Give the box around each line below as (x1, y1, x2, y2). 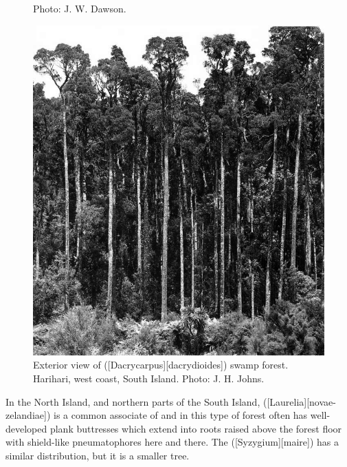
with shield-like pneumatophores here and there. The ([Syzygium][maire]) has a (5, 435, 339, 449)
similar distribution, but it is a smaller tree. (5, 448, 190, 462)
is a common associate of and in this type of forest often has (53, 408, 308, 422)
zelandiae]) (5, 408, 51, 422)
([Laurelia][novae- (262, 394, 336, 408)
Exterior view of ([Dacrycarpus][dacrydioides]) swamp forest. (33, 357, 289, 372)
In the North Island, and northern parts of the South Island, (5, 394, 260, 408)
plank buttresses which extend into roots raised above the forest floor (49, 421, 342, 435)
